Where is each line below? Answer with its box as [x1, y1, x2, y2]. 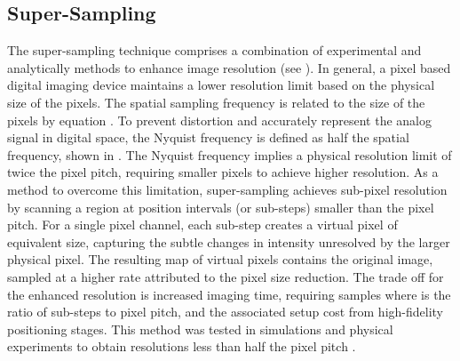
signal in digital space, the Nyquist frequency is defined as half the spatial [7, 128, 409, 147]
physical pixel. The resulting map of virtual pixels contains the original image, [7, 250, 433, 269]
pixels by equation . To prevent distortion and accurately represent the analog [7, 110, 432, 129]
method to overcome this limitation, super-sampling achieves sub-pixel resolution [7, 180, 448, 198]
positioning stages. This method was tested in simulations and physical [7, 319, 393, 338]
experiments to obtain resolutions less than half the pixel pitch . [7, 337, 356, 356]
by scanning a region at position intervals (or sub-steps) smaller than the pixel [7, 197, 434, 216]
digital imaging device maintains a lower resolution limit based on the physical [7, 76, 435, 94]
